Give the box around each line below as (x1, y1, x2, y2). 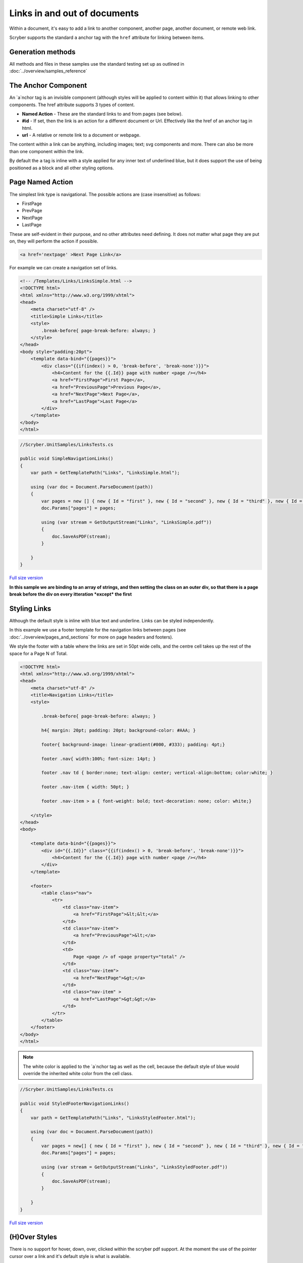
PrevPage (22, 208, 42, 214)
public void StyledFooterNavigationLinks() (20, 1100, 130, 1106)
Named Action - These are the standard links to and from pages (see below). (22, 111, 183, 117)
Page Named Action (9, 178, 73, 186)
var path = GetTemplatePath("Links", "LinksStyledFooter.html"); (30, 1114, 196, 1121)
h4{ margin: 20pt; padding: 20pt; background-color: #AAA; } (41, 727, 196, 734)
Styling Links (9, 604, 52, 613)
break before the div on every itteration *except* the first (9, 591, 132, 597)
